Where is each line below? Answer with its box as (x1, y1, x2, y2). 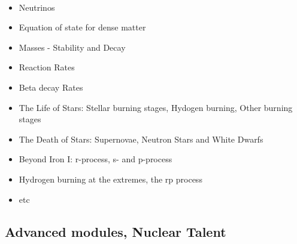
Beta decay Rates (19, 81, 83, 93)
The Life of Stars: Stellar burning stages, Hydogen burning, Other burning (19, 101, 293, 113)
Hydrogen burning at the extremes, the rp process (19, 172, 202, 185)
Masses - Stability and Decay (19, 41, 126, 53)
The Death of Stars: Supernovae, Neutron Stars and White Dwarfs (19, 132, 263, 145)
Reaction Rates (19, 61, 75, 73)
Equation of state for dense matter (19, 21, 146, 33)
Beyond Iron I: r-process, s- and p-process (19, 153, 172, 165)
